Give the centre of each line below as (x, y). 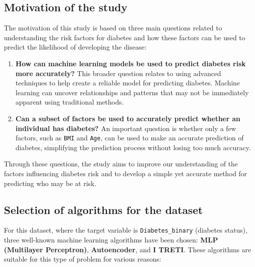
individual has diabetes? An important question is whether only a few (126, 128)
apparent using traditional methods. (70, 102)
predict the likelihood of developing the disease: (75, 47)
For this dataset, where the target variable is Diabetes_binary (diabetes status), (126, 230)
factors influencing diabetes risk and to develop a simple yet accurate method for (126, 173)
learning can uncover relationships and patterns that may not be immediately (132, 92)
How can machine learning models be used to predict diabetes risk (131, 63)
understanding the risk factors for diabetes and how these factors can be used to (125, 37)
